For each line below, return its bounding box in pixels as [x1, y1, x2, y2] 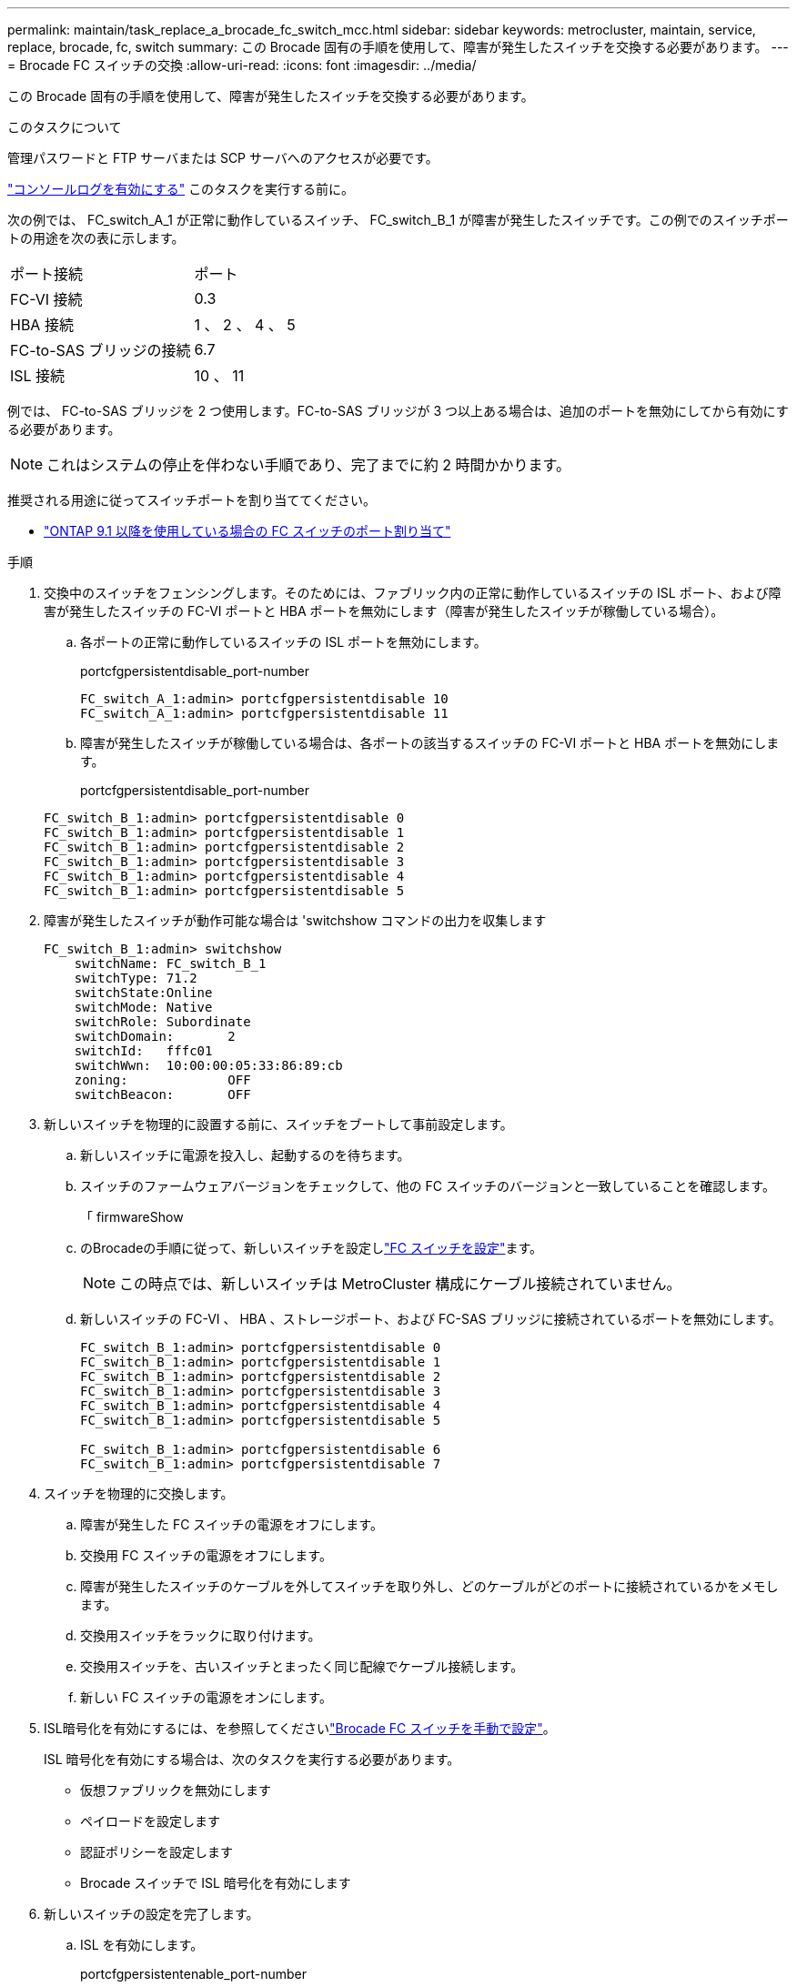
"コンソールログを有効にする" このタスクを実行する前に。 [7, 181, 355, 197]
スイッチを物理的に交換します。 [44, 1486, 234, 1501]
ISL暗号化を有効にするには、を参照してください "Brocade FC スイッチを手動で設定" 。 [44, 1720, 556, 1736]
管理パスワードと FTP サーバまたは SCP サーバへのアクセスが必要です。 [7, 150, 439, 166]
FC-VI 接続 [10, 290, 83, 308]
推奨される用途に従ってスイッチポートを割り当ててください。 [7, 492, 376, 508]
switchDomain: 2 [74, 1029, 236, 1044]
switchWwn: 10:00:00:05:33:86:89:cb [74, 1058, 343, 1073]
